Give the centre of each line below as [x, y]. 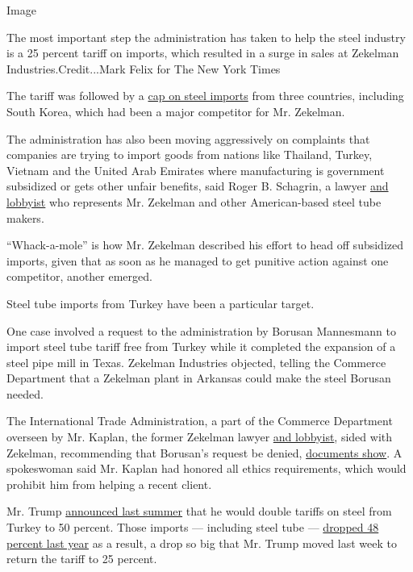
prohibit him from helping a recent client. [109, 484]
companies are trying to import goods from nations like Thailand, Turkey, [190, 154]
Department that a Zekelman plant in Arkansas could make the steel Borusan [199, 378]
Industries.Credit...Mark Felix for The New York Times [144, 68]
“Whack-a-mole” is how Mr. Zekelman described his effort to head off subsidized [205, 245]
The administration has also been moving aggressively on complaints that [188, 138]
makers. [25, 217]
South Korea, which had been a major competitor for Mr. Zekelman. [176, 111]
